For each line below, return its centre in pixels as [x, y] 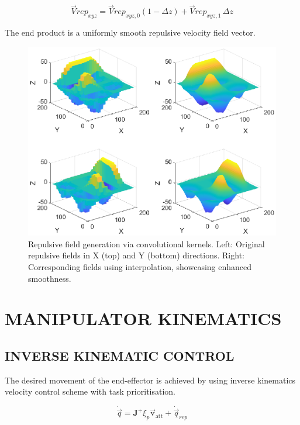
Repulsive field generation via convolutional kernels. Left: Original [146, 243]
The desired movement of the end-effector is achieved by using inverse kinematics [150, 380]
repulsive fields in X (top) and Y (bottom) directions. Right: [136, 255]
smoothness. [50, 278]
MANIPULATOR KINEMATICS [143, 318]
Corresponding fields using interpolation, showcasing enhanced [140, 267]
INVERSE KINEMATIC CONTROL [120, 356]
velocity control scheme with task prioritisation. [90, 391]
